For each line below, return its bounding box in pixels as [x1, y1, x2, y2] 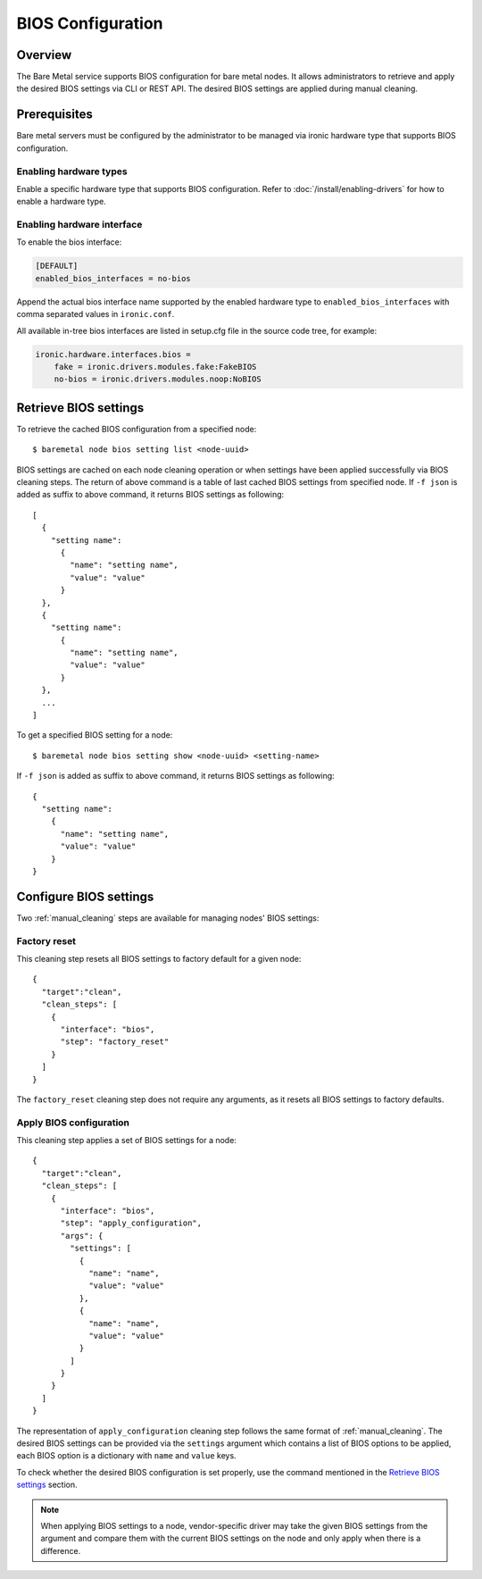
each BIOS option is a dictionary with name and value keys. [16, 1450, 237, 1461]
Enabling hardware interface [16, 219, 143, 231]
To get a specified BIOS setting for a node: [16, 730, 173, 740]
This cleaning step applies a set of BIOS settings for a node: [16, 1135, 237, 1146]
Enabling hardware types [16, 165, 129, 178]
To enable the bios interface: [16, 237, 122, 247]
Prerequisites [16, 107, 93, 122]
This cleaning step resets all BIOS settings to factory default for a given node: [16, 953, 302, 964]
